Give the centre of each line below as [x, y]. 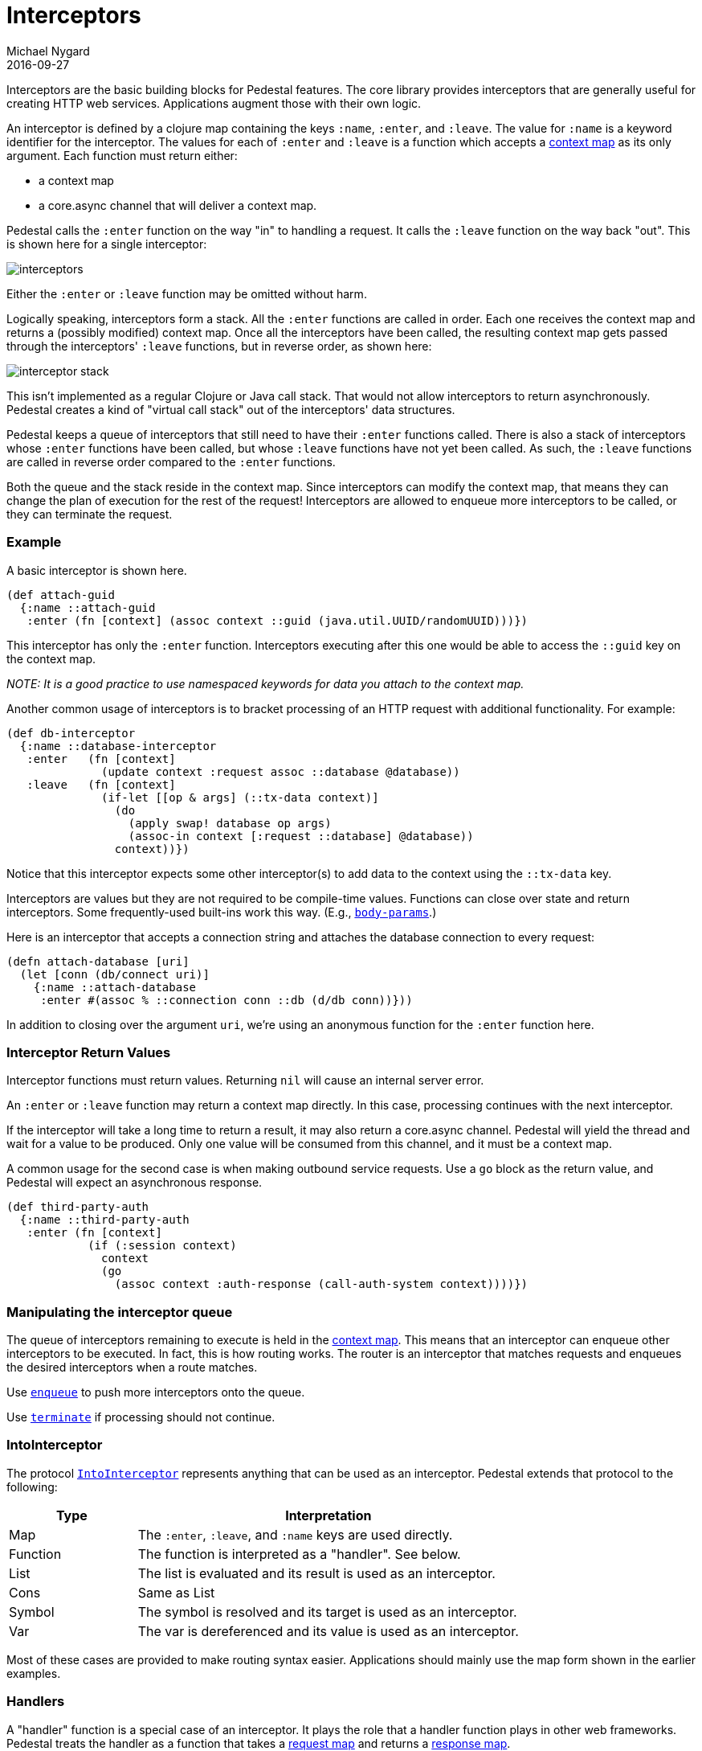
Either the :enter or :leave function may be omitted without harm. [187, 293]
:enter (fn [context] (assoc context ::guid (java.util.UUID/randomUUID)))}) [278, 620]
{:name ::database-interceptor [118, 746]
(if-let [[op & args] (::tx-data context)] [240, 797]
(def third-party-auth [78, 1207]
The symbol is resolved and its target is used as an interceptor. [327, 1612]
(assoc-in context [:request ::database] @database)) [301, 836]
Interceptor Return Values [89, 1052]
